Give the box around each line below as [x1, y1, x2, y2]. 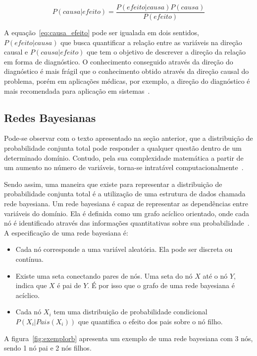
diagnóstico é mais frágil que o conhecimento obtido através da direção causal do [4, 66, 249, 76]
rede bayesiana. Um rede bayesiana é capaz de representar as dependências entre [4, 198, 248, 208]
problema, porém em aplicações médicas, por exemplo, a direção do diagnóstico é [4, 76, 250, 86]
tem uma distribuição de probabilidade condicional [53, 306, 207, 317]
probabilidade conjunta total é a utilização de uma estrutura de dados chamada [4, 188, 246, 199]
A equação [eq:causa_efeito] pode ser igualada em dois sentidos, [4, 27, 199, 38]
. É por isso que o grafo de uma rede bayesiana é [87, 280, 235, 291]
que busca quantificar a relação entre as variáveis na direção [60, 37, 242, 47]
